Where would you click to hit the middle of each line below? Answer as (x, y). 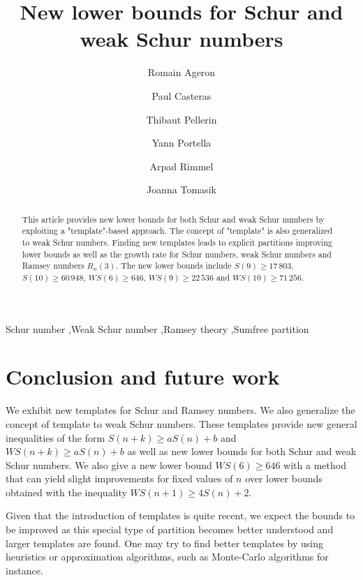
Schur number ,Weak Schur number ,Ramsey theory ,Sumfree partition (157, 328)
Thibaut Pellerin (181, 119)
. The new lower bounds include (174, 266)
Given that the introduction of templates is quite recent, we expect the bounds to (180, 515)
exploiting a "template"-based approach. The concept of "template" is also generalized (177, 231)
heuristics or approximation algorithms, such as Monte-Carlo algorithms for (167, 557)
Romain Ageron (181, 72)
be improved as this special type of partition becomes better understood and (170, 529)
